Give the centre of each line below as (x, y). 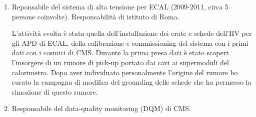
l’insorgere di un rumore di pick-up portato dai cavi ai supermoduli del (120, 62)
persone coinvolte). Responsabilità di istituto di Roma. (95, 16)
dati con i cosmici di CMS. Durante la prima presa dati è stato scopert (120, 53)
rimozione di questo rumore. (55, 91)
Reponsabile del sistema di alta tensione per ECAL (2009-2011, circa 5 (120, 6)
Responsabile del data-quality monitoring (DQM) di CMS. (101, 108)
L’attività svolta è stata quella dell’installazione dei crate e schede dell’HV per (132, 33)
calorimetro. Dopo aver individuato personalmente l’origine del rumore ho (125, 72)
